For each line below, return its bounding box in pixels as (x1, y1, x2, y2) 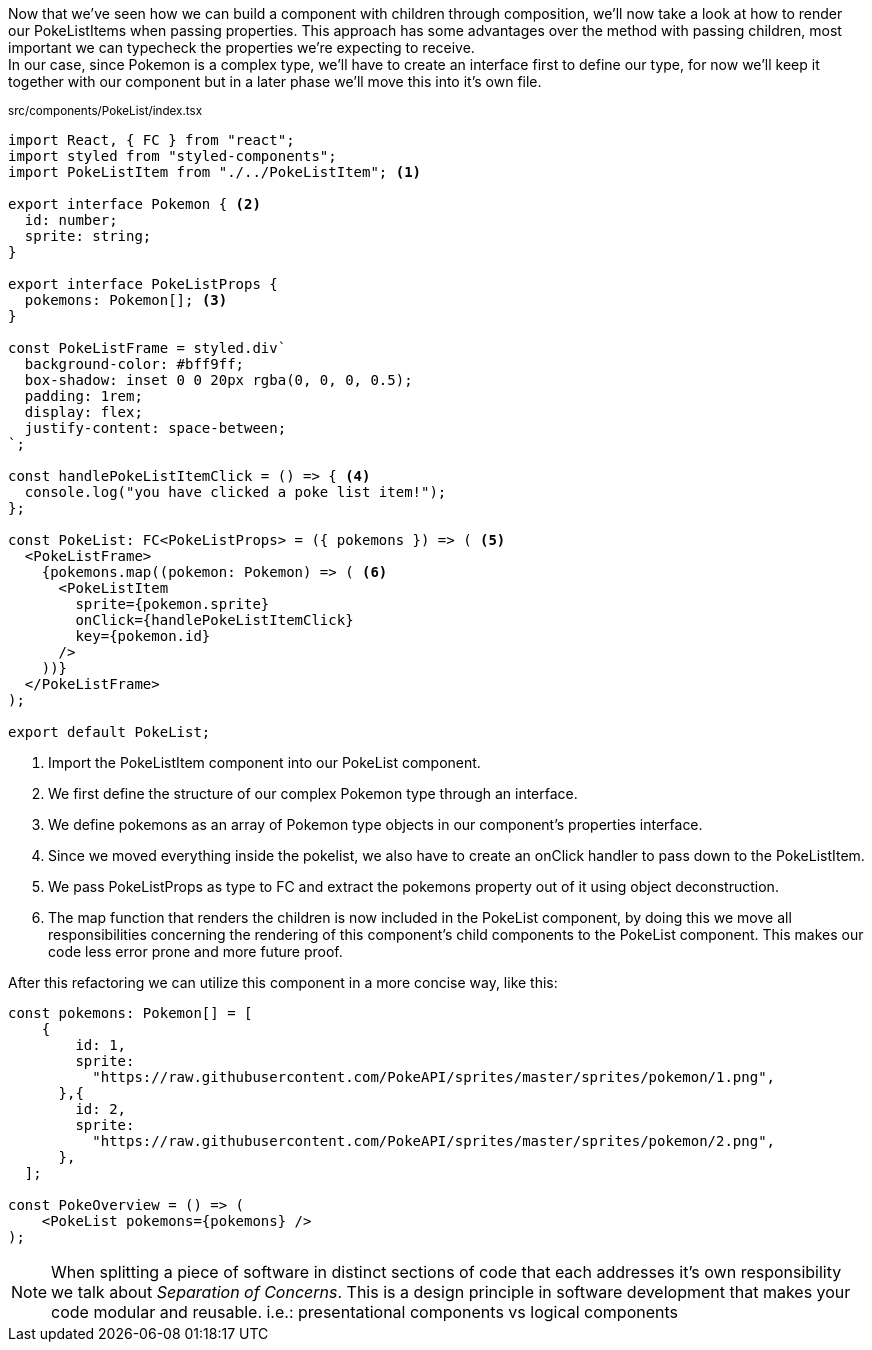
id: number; (24, 212, 118, 228)
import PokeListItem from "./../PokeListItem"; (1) (8, 164, 422, 180)
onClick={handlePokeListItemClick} (75, 612, 354, 628)
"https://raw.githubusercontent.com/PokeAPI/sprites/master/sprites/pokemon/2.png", (92, 1133, 776, 1149)
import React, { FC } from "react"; (8, 132, 295, 148)
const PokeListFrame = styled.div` (8, 340, 287, 356)
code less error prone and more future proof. (48, 943, 343, 960)
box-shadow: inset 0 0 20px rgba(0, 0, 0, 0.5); (24, 372, 413, 388)
